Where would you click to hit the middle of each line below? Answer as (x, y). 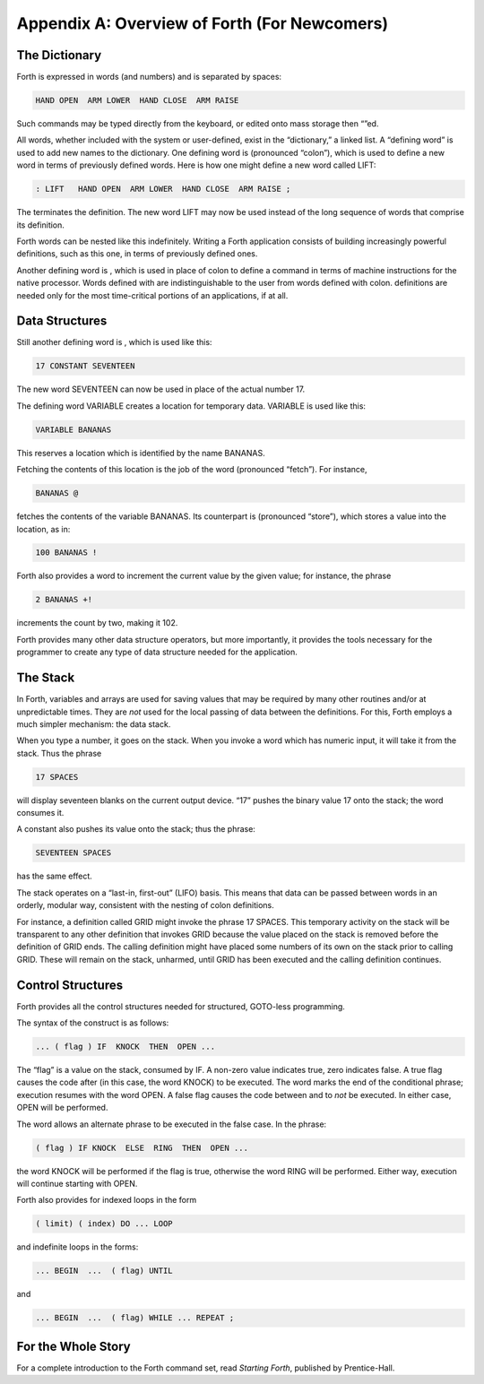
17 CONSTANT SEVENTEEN (85, 366)
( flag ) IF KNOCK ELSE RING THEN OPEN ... (142, 1148)
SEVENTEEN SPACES (73, 853)
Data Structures (62, 321)
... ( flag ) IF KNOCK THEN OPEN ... (125, 1047)
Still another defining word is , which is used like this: (114, 342)
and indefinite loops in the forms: (78, 1247)
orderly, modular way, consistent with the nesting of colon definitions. (145, 905)
